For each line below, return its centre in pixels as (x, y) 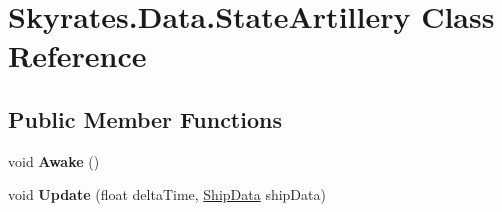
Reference (77, 55)
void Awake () (54, 160)
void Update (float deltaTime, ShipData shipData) (167, 194)
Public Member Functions (145, 118)
